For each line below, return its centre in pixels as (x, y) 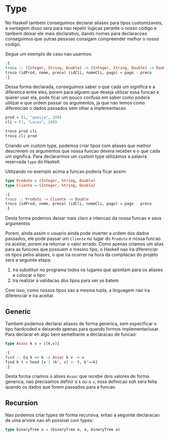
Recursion (22, 403)
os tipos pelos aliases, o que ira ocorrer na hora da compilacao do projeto (82, 255)
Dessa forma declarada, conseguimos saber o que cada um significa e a (80, 87)
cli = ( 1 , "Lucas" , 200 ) (31, 122)
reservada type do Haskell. (33, 161)
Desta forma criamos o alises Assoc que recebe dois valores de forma (77, 377)
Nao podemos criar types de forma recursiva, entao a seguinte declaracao (82, 415)
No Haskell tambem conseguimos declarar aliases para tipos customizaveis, (84, 23)
